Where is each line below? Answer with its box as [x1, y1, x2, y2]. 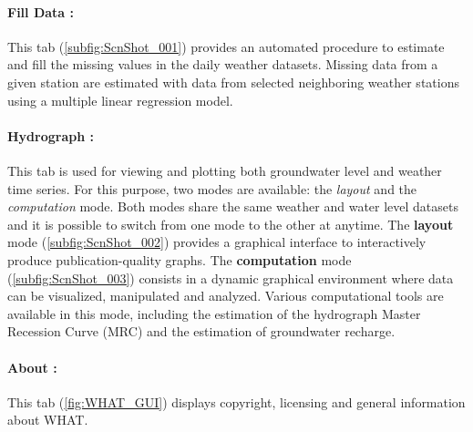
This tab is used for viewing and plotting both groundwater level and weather [7, 160, 442, 180]
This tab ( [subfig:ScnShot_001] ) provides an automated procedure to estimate [7, 36, 445, 56]
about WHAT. [7, 410, 88, 429]
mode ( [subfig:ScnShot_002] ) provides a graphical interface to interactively [7, 232, 427, 252]
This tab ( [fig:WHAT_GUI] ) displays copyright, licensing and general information [7, 392, 466, 411]
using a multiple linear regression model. [7, 90, 233, 109]
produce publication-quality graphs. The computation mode [7, 250, 352, 269]
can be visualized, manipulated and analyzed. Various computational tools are [7, 286, 444, 305]
